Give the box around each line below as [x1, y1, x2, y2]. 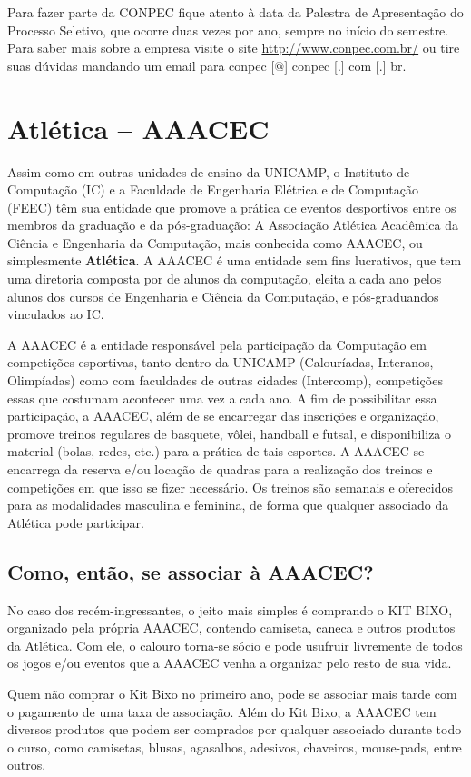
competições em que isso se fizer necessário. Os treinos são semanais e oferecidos [7, 477, 453, 496]
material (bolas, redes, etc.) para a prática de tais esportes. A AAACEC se [7, 442, 425, 461]
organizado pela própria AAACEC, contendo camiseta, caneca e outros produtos [7, 618, 456, 637]
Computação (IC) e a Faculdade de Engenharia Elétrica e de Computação [7, 180, 418, 199]
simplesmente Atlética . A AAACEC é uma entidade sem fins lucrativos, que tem [7, 251, 462, 270]
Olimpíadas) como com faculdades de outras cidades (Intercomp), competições [7, 371, 443, 390]
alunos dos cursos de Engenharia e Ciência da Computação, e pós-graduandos [7, 286, 439, 305]
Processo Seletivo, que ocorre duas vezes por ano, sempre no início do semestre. [7, 20, 449, 39]
